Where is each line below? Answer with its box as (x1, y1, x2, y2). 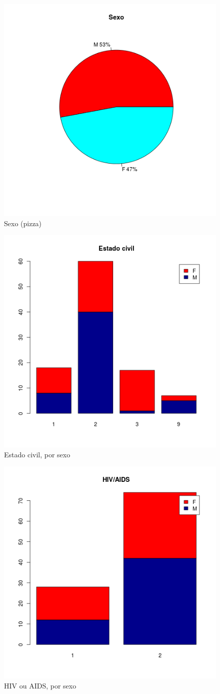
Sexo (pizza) (4, 218, 42, 228)
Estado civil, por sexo (4, 449, 70, 459)
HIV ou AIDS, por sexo (4, 680, 76, 690)
